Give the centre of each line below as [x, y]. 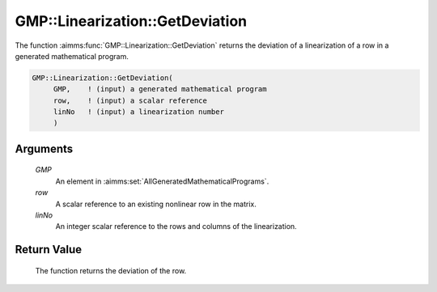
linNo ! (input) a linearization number [138, 112]
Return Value [49, 250]
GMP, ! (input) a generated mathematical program [160, 89]
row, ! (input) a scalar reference [130, 100]
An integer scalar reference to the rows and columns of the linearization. [176, 226]
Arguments [44, 148]
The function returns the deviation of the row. [111, 270]
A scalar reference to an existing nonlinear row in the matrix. [156, 204]
